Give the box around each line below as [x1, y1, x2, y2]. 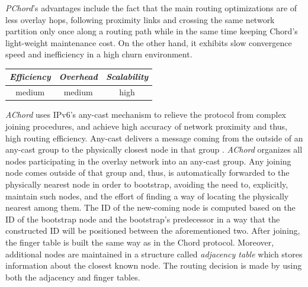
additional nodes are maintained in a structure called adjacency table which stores [5, 247, 303, 260]
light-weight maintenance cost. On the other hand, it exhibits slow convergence [5, 36, 292, 49]
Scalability [105, 70, 149, 83]
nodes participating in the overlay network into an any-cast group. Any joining [5, 154, 291, 167]
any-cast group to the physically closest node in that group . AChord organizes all [5, 143, 303, 156]
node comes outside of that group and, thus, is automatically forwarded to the [5, 166, 290, 179]
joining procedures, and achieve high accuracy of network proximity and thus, [5, 120, 287, 132]
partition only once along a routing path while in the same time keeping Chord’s [5, 25, 298, 37]
